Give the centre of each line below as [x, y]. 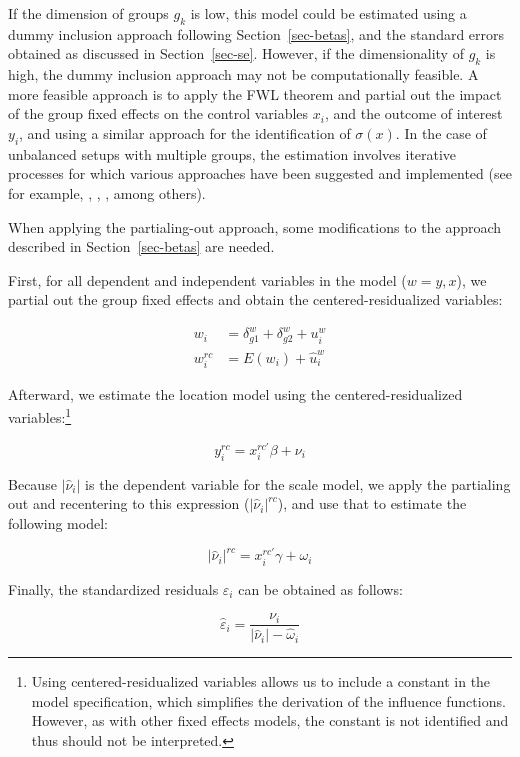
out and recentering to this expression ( [129, 503]
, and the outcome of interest [413, 113]
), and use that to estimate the [372, 503]
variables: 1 [40, 416]
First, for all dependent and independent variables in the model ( [207, 279]
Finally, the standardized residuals [113, 588]
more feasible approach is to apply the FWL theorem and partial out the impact [255, 93]
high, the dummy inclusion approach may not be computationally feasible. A [243, 74]
